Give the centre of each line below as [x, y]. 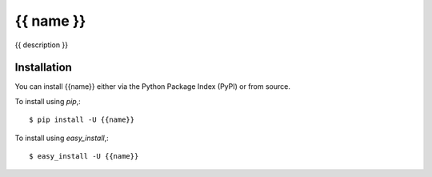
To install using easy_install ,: [62, 138]
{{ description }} [41, 45]
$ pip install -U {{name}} [82, 120]
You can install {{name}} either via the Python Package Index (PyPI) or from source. [153, 86]
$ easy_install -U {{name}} [84, 157]
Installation [43, 68]
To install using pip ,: [48, 101]
